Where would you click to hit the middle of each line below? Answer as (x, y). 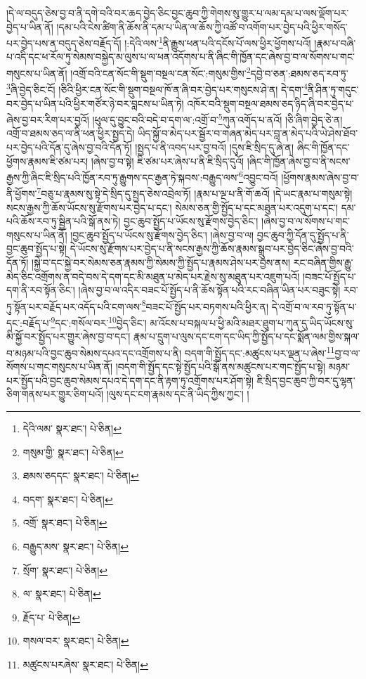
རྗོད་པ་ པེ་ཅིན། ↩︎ (51, 617)
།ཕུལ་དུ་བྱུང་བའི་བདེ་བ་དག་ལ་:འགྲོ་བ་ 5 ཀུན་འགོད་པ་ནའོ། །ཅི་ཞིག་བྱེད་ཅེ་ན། (217, 118)
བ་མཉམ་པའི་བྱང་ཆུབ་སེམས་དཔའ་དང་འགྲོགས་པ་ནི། (94, 353)
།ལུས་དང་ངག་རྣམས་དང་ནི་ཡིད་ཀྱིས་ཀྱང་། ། (178, 394)
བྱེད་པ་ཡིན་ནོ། (30, 26)
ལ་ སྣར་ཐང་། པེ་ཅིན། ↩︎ (62, 594)
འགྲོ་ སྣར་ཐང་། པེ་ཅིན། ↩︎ (65, 523)
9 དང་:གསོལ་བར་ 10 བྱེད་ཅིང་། (99, 322)
